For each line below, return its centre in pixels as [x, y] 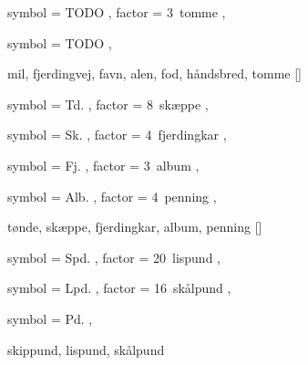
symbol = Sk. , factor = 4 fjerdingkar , [117, 135]
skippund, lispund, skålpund [86, 349]
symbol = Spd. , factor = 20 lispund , [114, 257]
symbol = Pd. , [50, 318]
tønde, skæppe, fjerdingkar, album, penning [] [135, 227]
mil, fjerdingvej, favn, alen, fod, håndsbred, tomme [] [155, 73]
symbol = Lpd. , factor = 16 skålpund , [119, 288]
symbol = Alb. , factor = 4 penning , [112, 196]
